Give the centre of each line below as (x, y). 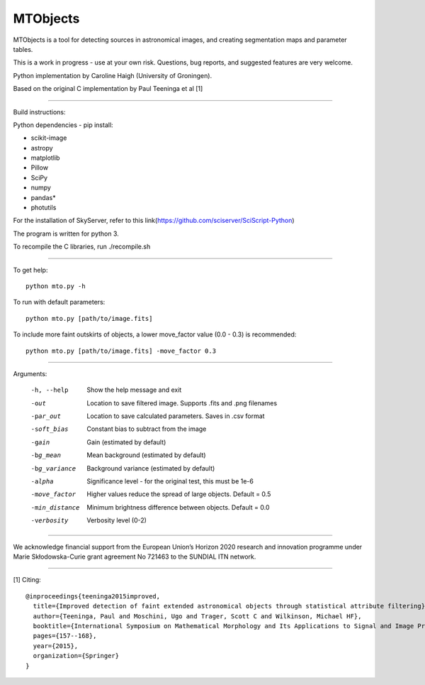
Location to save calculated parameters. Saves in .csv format (176, 416)
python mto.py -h (56, 286)
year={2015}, (56, 646)
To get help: (30, 270)
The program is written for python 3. (66, 234)
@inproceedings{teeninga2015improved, (93, 596)
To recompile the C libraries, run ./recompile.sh (82, 247)
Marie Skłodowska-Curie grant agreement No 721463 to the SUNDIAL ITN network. (135, 557)
